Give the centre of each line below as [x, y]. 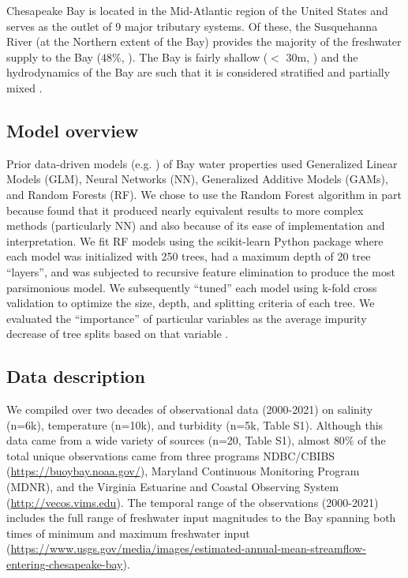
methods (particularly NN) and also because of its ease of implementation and [196, 225]
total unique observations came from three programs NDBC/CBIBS [171, 455]
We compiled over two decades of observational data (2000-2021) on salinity [190, 409]
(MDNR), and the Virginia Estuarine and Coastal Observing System [173, 487]
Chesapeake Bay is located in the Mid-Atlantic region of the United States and [197, 10]
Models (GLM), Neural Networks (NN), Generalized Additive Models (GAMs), [197, 179]
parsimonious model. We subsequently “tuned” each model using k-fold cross [192, 287]
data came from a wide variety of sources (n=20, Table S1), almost [168, 440]
